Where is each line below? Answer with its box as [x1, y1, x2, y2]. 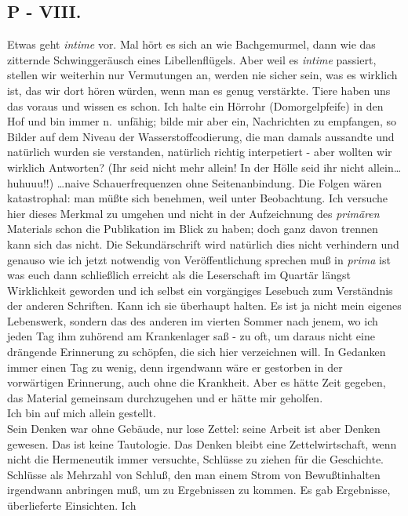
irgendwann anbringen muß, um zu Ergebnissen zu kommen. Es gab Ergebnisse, [7, 481, 391, 498]
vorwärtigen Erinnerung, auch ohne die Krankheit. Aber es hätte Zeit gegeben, [7, 374, 386, 391]
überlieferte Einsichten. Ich [7, 497, 137, 514]
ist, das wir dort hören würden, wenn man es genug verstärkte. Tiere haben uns [7, 82, 391, 98]
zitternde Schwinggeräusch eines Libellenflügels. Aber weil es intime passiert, [7, 51, 377, 67]
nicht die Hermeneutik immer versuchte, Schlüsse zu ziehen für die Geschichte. [7, 451, 384, 467]
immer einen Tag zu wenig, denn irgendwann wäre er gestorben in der [7, 358, 343, 375]
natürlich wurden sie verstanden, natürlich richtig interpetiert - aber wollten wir [7, 144, 392, 160]
